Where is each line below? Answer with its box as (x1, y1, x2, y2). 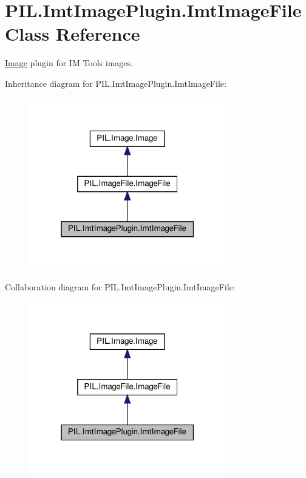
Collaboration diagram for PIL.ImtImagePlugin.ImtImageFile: (5, 280, 236, 293)
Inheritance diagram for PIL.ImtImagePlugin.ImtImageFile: (5, 77, 226, 89)
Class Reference (5, 21, 140, 46)
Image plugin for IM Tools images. (5, 56, 133, 69)
